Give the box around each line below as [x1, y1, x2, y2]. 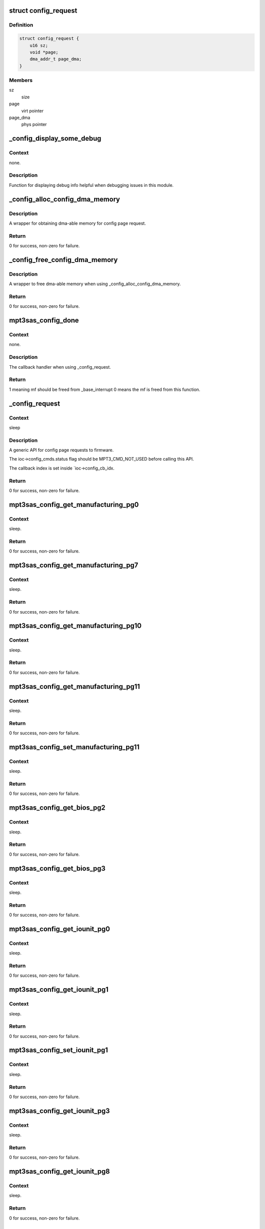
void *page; [29, 49, 59, 55]
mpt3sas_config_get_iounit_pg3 [9, 1107, 110, 1115]
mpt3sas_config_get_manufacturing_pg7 [9, 561, 138, 570]
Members [9, 77, 33, 84]
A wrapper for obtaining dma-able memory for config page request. [9, 220, 146, 226]
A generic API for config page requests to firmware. [9, 447, 114, 453]
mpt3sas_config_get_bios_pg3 [9, 864, 106, 873]
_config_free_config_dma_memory [9, 256, 118, 264]
